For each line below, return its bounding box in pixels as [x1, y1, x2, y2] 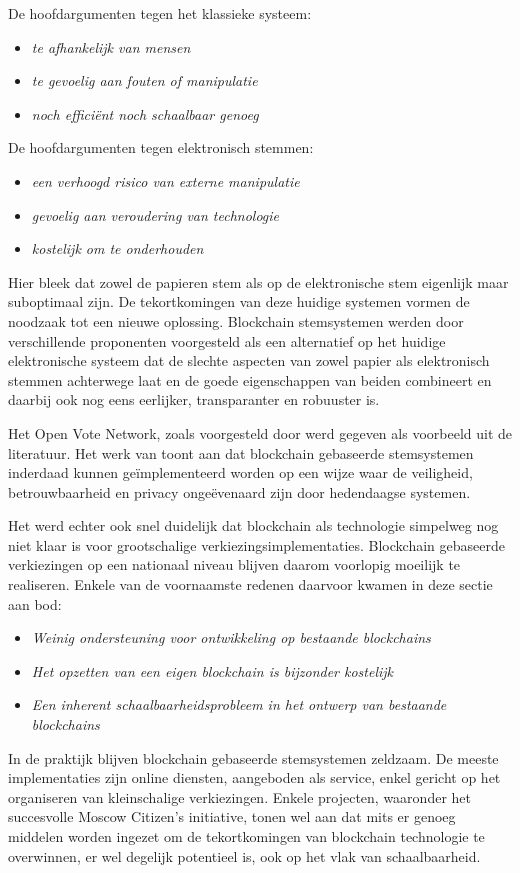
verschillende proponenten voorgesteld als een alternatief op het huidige [8, 330, 446, 351]
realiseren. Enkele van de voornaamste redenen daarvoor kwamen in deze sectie [8, 574, 493, 595]
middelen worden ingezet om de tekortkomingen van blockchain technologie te [8, 826, 485, 846]
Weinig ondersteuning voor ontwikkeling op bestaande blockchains [31, 627, 431, 648]
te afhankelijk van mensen [31, 36, 191, 57]
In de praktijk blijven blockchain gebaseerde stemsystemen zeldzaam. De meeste [8, 747, 499, 768]
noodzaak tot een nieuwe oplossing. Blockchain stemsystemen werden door [8, 310, 464, 331]
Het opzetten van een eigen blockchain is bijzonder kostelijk [31, 660, 394, 681]
